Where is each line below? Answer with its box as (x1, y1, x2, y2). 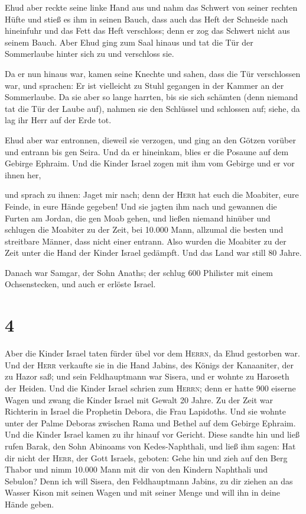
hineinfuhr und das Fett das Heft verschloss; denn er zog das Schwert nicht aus (5, 24, 290, 37)
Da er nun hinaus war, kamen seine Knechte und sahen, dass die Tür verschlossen (5, 67, 301, 79)
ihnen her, (5, 168, 41, 181)
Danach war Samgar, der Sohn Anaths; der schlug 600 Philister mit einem (5, 266, 273, 278)
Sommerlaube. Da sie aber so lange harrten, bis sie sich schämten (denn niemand (5, 91, 298, 103)
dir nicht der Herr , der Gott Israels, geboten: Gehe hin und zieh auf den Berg (5, 451, 288, 464)
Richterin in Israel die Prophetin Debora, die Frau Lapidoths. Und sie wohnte (5, 405, 286, 417)
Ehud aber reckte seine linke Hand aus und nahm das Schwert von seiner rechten (5, 1, 298, 13)
